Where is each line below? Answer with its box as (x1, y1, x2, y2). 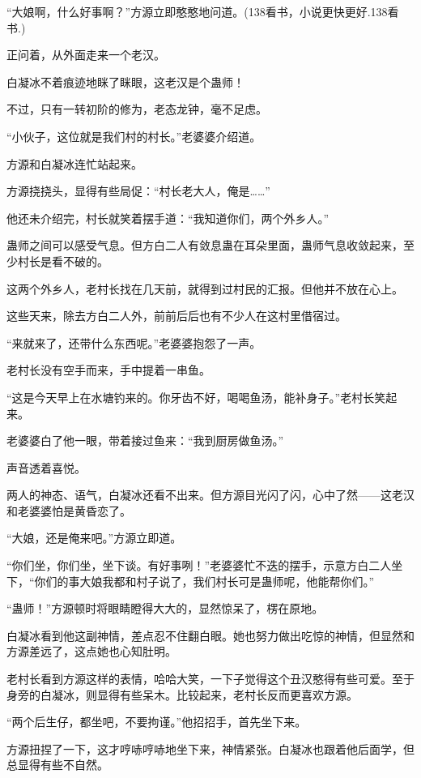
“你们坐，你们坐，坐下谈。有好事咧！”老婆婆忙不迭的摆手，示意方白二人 (6, 557, 392, 574)
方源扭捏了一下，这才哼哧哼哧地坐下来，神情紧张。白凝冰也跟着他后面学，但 (6, 740, 415, 757)
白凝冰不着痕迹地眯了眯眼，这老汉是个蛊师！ (6, 73, 245, 90)
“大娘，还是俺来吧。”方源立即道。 (6, 529, 182, 546)
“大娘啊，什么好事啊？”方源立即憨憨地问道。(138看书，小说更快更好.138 (6, 3, 388, 19)
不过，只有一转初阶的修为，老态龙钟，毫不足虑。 (6, 100, 267, 118)
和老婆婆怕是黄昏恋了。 (6, 502, 131, 519)
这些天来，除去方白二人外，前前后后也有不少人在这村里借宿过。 (6, 307, 347, 324)
